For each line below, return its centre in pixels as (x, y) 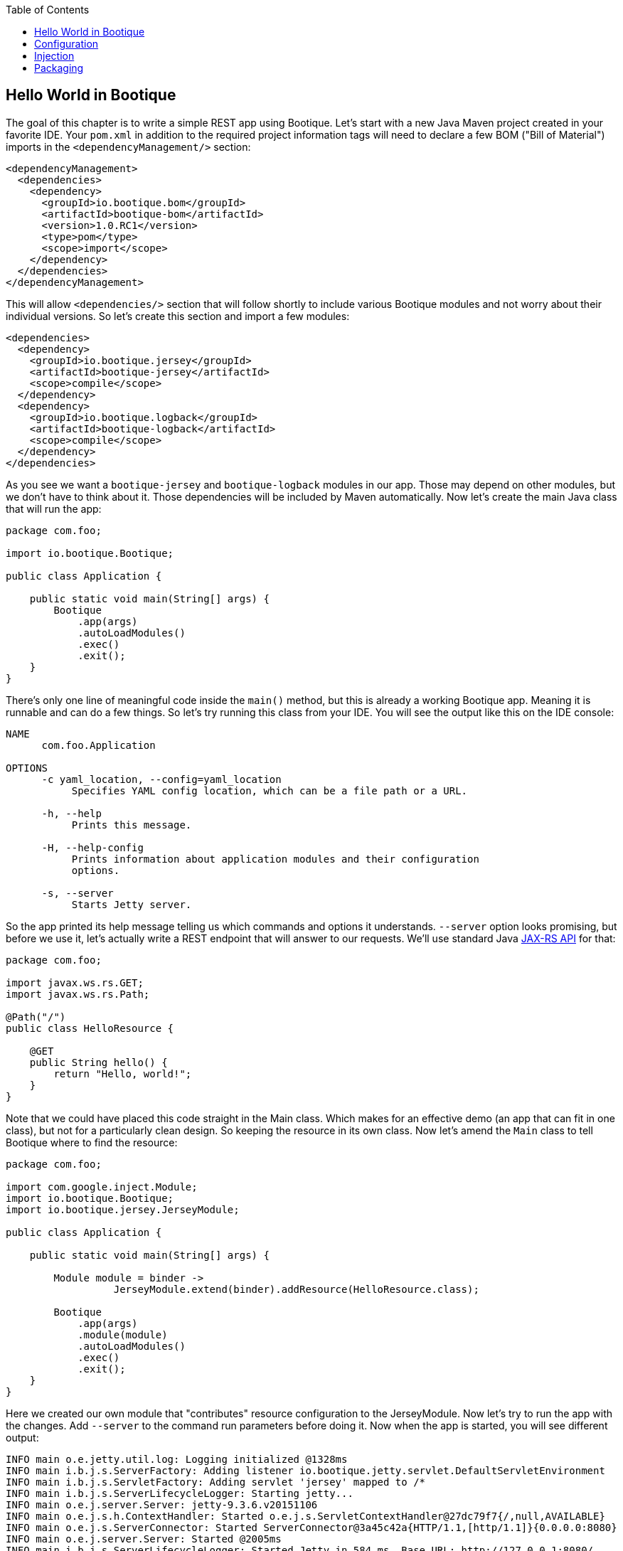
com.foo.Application (98, 745)
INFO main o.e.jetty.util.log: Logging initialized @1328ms (177, 1459)
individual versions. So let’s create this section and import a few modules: (178, 316)
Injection (54, 56)
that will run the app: (54, 508)
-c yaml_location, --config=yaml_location (161, 779)
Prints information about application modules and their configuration (275, 859)
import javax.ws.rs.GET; (75, 982)
